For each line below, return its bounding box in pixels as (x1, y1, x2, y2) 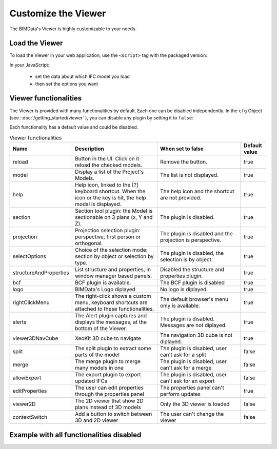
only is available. (160, 302, 200, 310)
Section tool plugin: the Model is (74, 208, 153, 215)
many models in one (74, 364, 124, 372)
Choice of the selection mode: (74, 247, 148, 254)
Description (74, 145, 105, 152)
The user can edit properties (74, 384, 144, 392)
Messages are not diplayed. (160, 322, 227, 329)
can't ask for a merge (160, 364, 212, 372)
